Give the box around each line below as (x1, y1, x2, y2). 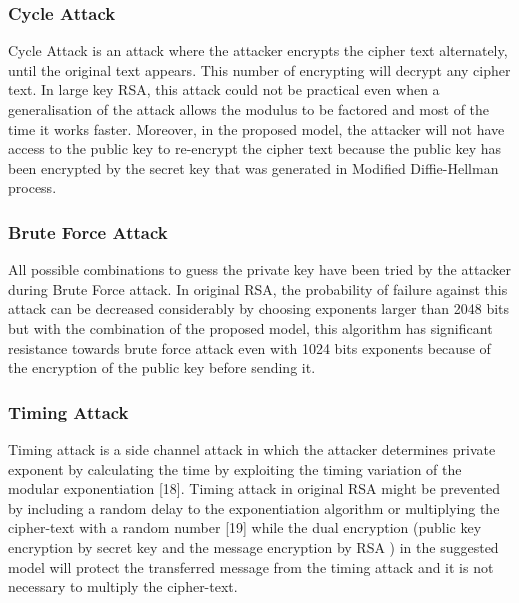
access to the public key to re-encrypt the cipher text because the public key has (8, 138, 502, 159)
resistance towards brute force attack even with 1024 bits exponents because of (8, 337, 491, 358)
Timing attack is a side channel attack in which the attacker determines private (8, 438, 496, 459)
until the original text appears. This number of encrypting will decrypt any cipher (8, 59, 511, 80)
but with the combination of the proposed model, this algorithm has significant (8, 317, 493, 338)
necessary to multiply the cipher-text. (8, 576, 238, 597)
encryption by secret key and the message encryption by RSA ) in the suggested (8, 536, 499, 557)
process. (8, 177, 57, 198)
